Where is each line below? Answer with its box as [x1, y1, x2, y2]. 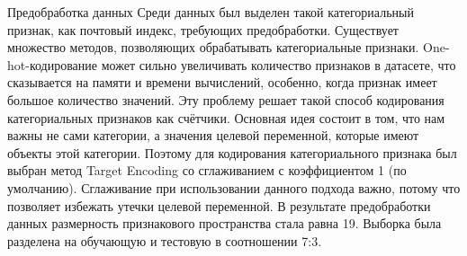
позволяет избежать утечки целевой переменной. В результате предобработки [7, 196, 431, 215]
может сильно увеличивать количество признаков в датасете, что [101, 55, 456, 74]
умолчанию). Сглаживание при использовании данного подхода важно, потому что [7, 178, 461, 197]
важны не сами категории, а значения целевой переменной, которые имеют [7, 126, 419, 145]
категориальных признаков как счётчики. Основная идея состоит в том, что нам [7, 108, 445, 127]
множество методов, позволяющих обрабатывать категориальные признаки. [7, 38, 419, 57]
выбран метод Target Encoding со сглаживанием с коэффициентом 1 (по [7, 161, 407, 180]
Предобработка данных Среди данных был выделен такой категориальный [7, 3, 414, 21]
